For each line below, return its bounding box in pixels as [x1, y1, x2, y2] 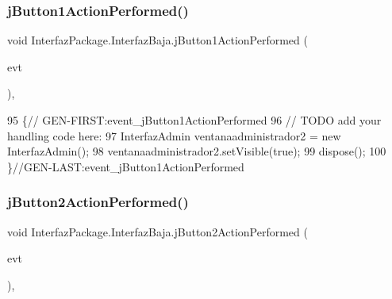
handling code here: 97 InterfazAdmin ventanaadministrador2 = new [7, 127, 341, 144]
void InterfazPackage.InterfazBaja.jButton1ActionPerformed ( [7, 32, 308, 48]
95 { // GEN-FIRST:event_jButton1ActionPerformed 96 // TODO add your [7, 112, 382, 128]
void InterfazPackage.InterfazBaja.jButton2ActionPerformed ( [7, 223, 308, 240]
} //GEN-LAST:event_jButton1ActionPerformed [7, 158, 244, 174]
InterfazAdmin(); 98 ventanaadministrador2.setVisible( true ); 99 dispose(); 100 [7, 143, 386, 159]
